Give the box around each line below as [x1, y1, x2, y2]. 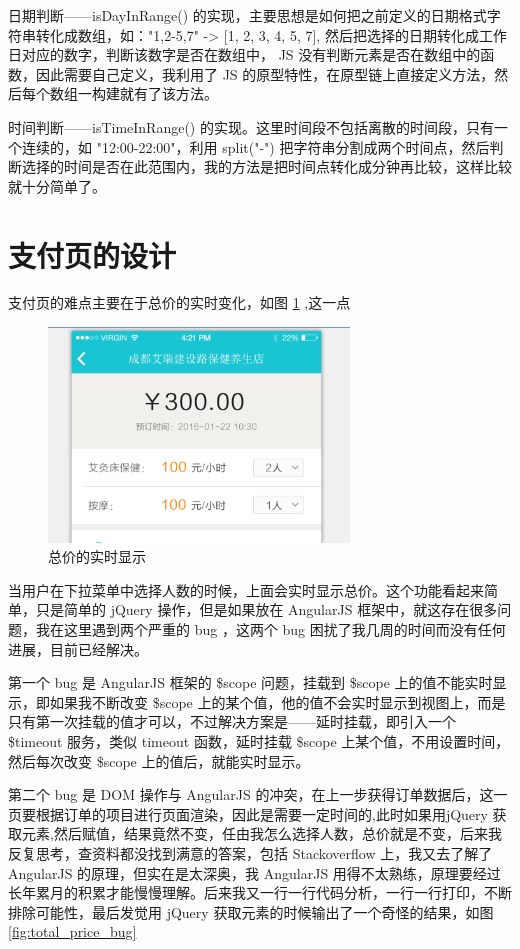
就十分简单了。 [8, 175, 106, 196]
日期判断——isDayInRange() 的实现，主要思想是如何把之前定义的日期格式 [8, 5, 487, 25]
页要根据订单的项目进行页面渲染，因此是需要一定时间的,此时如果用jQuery [8, 803, 488, 824]
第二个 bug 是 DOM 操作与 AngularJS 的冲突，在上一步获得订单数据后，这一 [8, 784, 508, 805]
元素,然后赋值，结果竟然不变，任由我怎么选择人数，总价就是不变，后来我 [21, 823, 502, 844]
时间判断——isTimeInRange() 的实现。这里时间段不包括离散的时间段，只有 [8, 116, 494, 137]
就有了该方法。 [119, 83, 218, 104]
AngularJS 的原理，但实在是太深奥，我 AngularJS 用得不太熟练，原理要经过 [8, 862, 501, 883]
